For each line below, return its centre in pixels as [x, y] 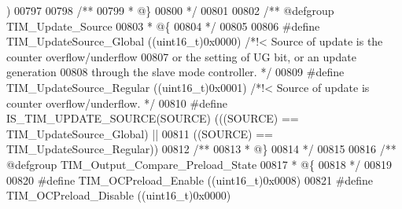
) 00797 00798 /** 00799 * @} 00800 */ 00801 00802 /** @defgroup [170, 10]
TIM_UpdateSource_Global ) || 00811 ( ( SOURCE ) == [140, 133]
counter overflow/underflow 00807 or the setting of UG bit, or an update [181, 56]
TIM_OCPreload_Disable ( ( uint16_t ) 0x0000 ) [119, 195]
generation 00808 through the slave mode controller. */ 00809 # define [175, 72]
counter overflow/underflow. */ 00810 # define [117, 103]
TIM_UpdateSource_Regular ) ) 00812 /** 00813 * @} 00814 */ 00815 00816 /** [201, 149]
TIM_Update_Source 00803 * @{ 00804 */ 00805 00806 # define [163, 26]
